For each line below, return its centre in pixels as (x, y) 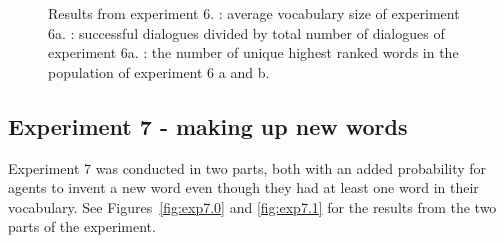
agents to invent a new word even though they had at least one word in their (243, 187)
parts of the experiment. (82, 226)
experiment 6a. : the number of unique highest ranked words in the (253, 52)
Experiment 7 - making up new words (208, 125)
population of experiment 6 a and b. (159, 71)
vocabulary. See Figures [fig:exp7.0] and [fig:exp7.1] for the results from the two (252, 206)
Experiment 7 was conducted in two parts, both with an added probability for (247, 167)
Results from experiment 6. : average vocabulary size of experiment (254, 13)
